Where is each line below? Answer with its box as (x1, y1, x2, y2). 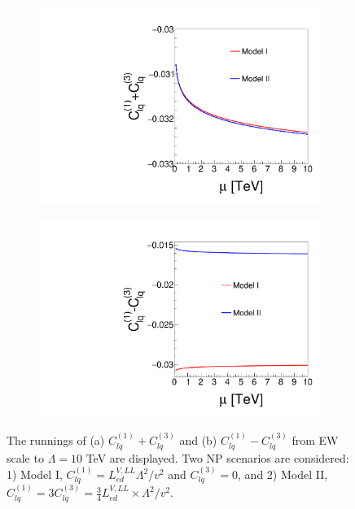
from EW (291, 432, 339, 449)
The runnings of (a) (7, 432, 105, 449)
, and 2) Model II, (238, 466, 328, 483)
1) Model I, (7, 466, 63, 483)
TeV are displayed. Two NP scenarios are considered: (85, 449, 349, 466)
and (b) (179, 432, 217, 449)
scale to (7, 449, 44, 466)
